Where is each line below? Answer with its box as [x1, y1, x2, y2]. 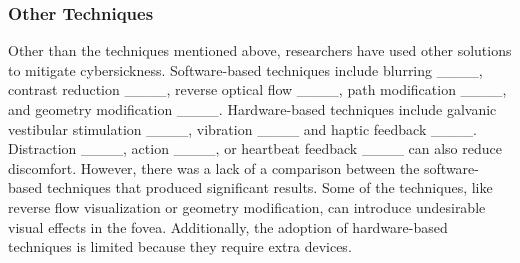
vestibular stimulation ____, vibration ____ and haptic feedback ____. [8, 118, 477, 139]
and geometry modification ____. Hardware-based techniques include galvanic [8, 99, 497, 119]
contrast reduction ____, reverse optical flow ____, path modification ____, [8, 79, 507, 100]
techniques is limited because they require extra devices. [8, 236, 352, 257]
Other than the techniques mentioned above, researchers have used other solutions [8, 40, 512, 61]
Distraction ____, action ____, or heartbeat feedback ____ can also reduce [8, 138, 502, 159]
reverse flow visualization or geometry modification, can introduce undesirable [8, 196, 486, 217]
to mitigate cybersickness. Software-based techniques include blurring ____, [8, 59, 483, 80]
